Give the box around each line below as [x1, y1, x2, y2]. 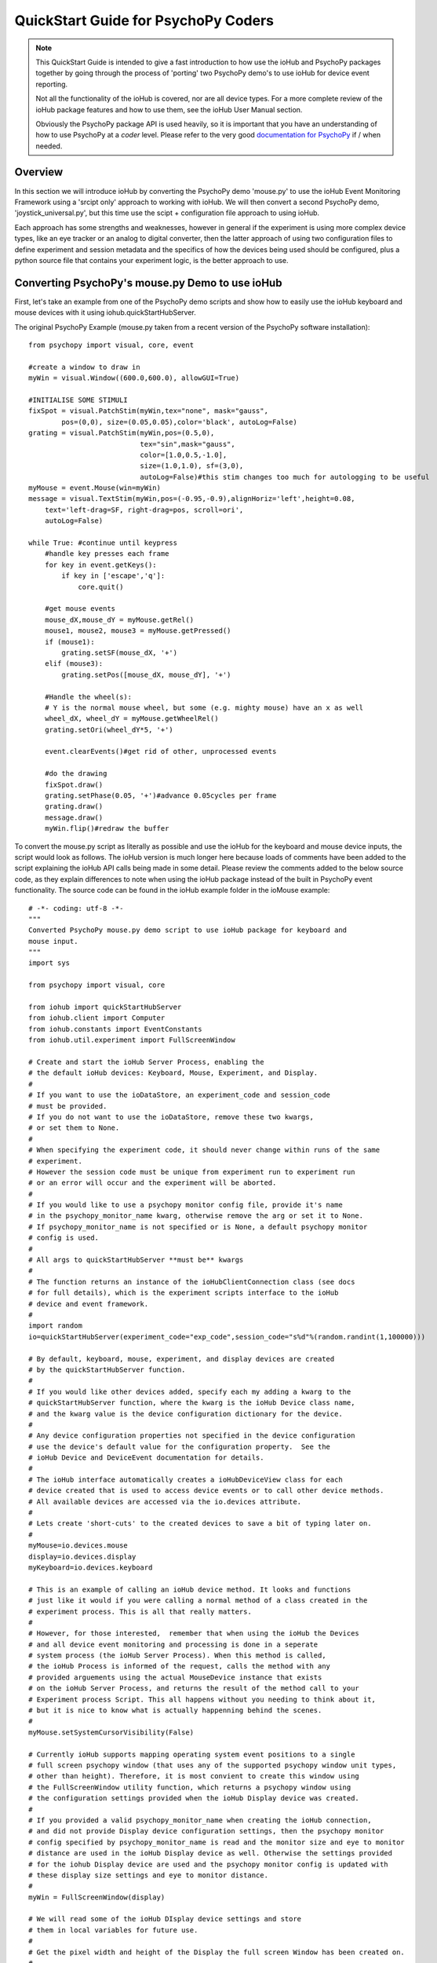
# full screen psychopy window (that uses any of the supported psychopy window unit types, [28, 1761, 397, 1770]
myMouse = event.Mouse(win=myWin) [28, 484, 161, 492]
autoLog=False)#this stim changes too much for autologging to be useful [140, 472, 430, 481]
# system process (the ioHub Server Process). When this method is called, [28, 1651, 326, 1660]
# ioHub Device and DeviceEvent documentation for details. [28, 1453, 264, 1462]
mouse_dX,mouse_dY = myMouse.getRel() [44, 615, 195, 624]
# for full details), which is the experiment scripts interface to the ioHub [28, 1289, 339, 1297]
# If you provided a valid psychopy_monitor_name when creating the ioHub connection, [28, 1815, 372, 1825]
